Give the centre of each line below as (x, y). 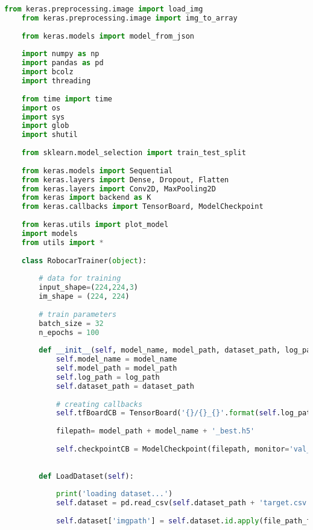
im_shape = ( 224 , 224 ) (84, 296)
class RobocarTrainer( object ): (84, 260)
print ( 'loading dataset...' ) (114, 494)
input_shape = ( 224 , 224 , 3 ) (89, 288)
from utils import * (62, 242)
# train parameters (78, 314)
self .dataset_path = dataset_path (125, 386)
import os (41, 108)
